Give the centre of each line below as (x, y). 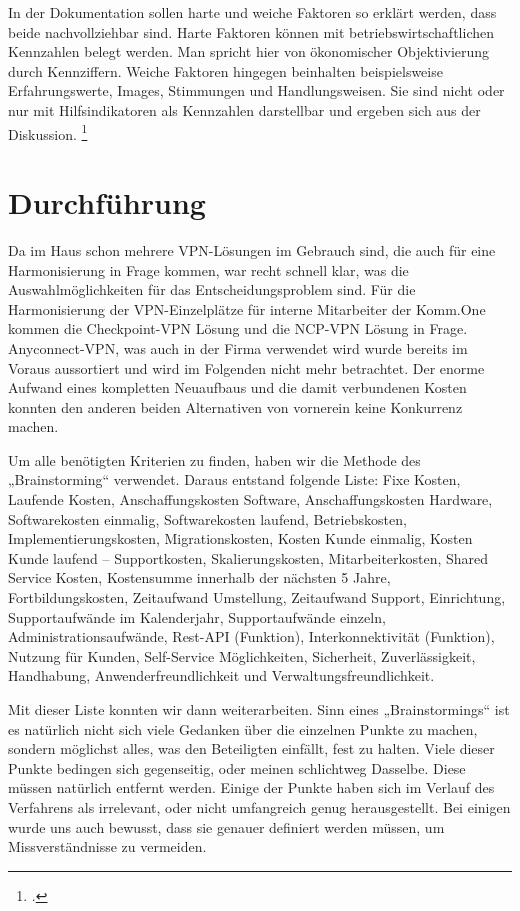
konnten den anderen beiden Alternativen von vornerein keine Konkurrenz (235, 406)
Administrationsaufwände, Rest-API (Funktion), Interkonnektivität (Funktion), (251, 636)
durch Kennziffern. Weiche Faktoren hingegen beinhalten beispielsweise (225, 70)
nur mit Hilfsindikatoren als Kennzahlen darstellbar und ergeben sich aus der (244, 109)
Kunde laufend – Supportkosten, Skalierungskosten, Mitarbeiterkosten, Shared (248, 557)
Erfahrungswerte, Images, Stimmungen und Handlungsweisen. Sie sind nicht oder (256, 90)
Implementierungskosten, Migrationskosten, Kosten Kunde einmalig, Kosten (240, 538)
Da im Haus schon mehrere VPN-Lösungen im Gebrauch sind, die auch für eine (252, 249)
